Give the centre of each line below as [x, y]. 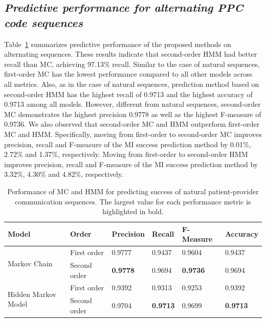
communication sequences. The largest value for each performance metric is [133, 201]
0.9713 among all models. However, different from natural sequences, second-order [132, 104]
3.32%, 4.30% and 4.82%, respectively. [64, 174]
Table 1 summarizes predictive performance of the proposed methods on [118, 44]
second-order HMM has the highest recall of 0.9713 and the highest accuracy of [128, 94]
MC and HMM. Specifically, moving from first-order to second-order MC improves [133, 134]
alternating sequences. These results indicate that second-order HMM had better [131, 54]
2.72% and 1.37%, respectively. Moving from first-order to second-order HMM [126, 154]
